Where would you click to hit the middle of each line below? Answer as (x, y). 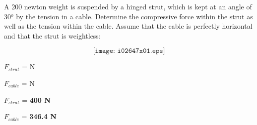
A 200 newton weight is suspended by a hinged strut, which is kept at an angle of (128, 6)
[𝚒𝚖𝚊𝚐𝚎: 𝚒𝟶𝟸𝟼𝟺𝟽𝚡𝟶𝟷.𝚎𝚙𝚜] (129, 51)
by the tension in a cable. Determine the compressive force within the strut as (134, 16)
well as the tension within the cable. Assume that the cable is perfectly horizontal (128, 26)
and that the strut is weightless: (52, 35)
